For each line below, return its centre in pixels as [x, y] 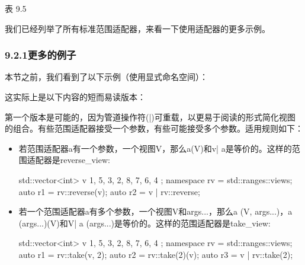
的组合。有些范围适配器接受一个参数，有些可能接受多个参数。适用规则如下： [154, 128]
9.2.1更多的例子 [41, 55]
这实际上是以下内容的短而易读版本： [75, 97]
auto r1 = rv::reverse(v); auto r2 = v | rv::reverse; [109, 191]
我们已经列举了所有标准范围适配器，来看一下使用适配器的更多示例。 [137, 28]
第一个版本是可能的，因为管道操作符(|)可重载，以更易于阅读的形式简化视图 [150, 116]
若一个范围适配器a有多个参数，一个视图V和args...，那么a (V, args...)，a [155, 211]
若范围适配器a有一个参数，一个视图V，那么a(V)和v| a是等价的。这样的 [155, 148]
